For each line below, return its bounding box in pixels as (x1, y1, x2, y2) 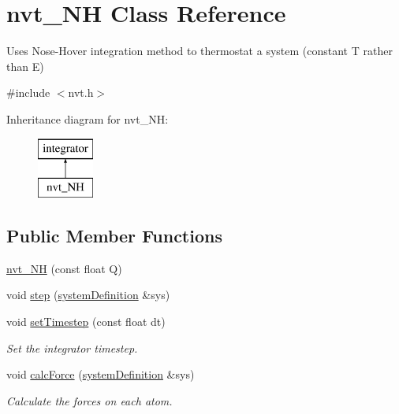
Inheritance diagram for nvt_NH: (6, 110, 169, 127)
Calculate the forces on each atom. (6, 392, 173, 408)
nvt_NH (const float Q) (6, 260, 122, 276)
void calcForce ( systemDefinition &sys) (6, 366, 195, 383)
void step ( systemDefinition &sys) (6, 286, 170, 303)
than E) (6, 57, 44, 74)
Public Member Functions (6, 224, 222, 248)
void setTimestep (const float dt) (6, 313, 166, 330)
